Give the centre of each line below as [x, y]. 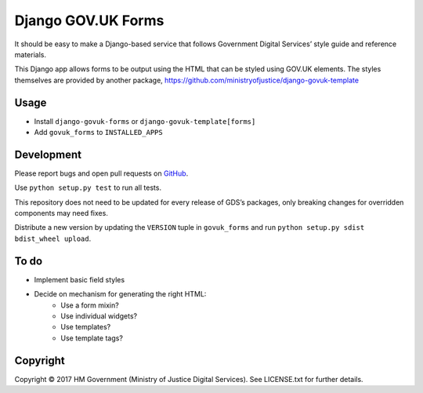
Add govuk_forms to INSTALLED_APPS [99, 133]
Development [48, 154]
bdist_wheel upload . [53, 238]
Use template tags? [92, 338]
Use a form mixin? [90, 305]
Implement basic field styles [80, 279]
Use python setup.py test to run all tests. [88, 187]
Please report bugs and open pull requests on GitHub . [101, 173]
